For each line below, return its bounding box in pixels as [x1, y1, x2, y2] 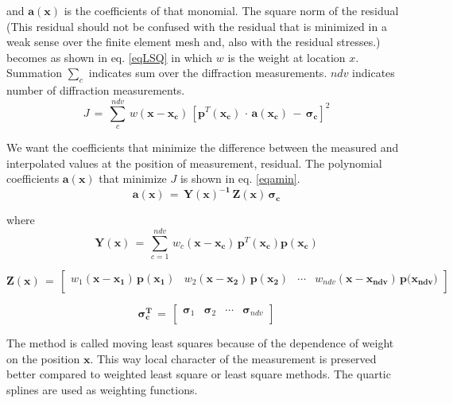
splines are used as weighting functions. [6, 381, 198, 397]
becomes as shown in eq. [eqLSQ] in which [6, 48, 213, 65]
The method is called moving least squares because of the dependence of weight [6, 334, 394, 351]
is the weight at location [227, 48, 346, 65]
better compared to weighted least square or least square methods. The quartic [6, 366, 391, 382]
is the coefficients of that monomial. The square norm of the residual [64, 2, 399, 18]
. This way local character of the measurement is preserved [90, 350, 377, 366]
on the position [6, 350, 80, 366]
